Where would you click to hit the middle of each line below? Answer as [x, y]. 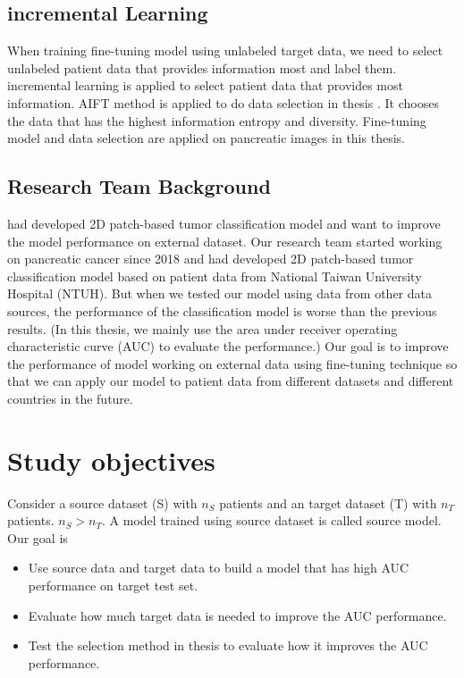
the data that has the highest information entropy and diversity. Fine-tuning [217, 120]
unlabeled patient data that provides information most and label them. [202, 67]
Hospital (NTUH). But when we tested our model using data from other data [219, 293]
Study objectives [111, 460]
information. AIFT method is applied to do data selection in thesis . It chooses [223, 102]
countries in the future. [70, 398]
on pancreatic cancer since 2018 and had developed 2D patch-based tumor [211, 259]
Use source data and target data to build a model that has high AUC [219, 568]
